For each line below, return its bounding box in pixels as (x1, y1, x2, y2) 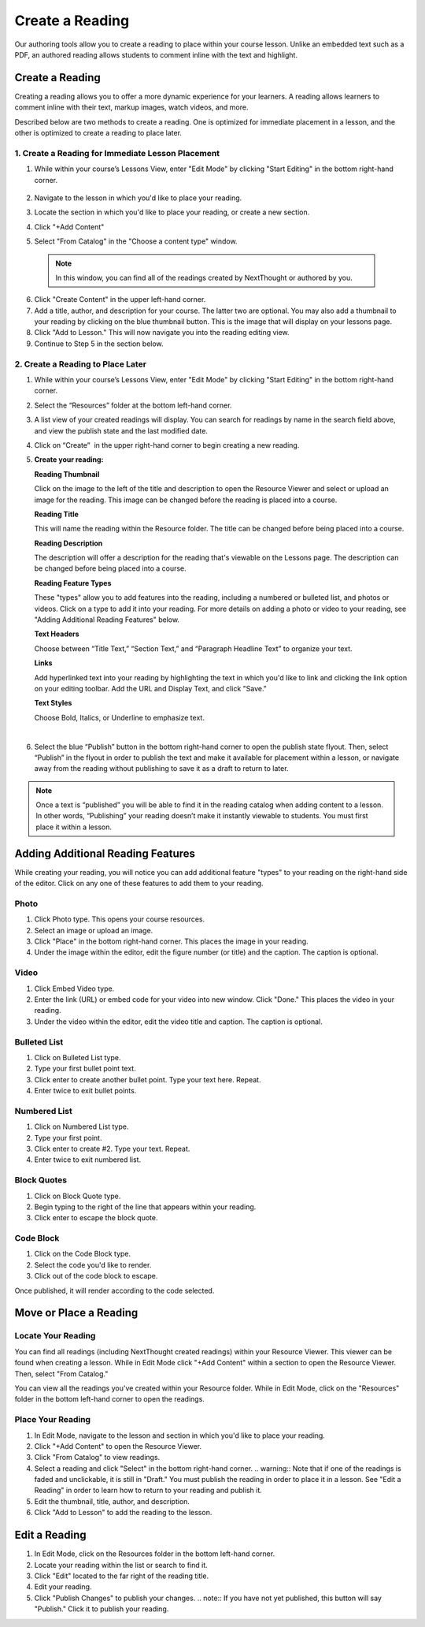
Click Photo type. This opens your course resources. (34, 914, 205, 924)
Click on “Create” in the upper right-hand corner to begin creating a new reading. (34, 440, 300, 449)
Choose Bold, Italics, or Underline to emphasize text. (34, 713, 205, 722)
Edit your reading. (34, 1582, 92, 1592)
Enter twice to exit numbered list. (34, 1155, 142, 1164)
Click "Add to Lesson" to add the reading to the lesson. (34, 1508, 213, 1517)
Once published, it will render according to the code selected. (14, 1286, 215, 1295)
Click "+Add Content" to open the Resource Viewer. (34, 1441, 202, 1450)
